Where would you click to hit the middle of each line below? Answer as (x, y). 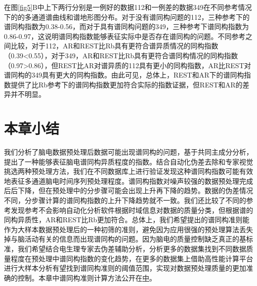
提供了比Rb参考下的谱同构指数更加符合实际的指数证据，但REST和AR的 (127, 84)
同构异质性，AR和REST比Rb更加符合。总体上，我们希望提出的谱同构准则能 (127, 220)
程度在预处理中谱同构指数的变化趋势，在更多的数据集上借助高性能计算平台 (132, 258)
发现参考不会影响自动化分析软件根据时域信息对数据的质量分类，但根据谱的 (132, 210)
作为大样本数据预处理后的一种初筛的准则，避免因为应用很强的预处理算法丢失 (128, 229)
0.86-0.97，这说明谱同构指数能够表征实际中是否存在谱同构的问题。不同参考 (125, 36)
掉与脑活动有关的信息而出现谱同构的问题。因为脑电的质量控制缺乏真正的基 (125, 239)
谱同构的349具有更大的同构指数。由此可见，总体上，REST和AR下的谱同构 (124, 75)
